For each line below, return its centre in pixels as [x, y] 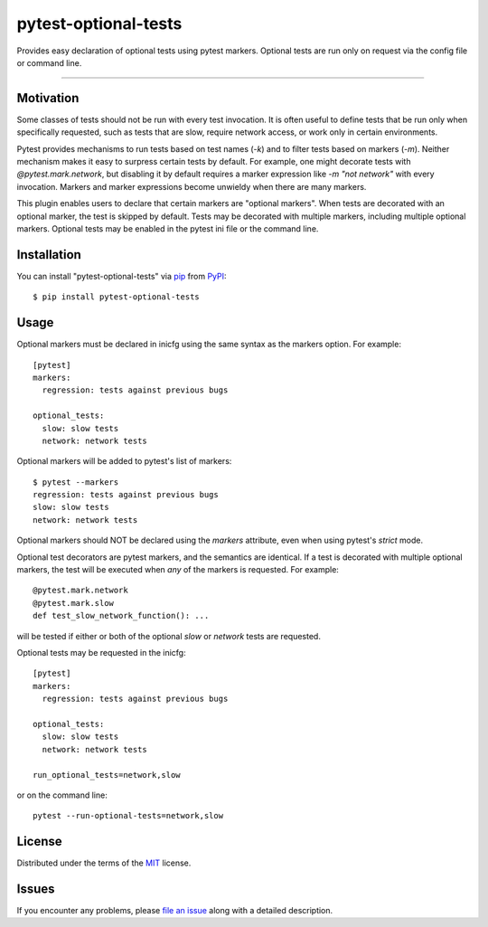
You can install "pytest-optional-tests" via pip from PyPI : [122, 276]
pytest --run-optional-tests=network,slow [128, 816]
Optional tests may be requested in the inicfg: [101, 652]
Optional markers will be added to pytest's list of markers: [124, 461]
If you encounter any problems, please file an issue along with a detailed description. [175, 911]
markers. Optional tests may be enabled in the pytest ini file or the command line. [168, 228]
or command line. [49, 62]
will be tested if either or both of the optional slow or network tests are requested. [169, 636]
